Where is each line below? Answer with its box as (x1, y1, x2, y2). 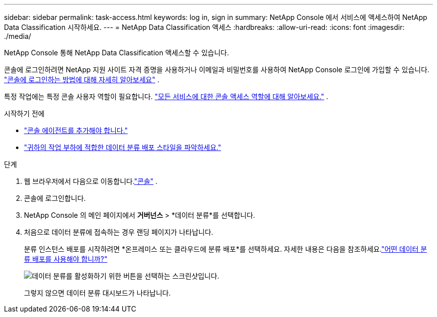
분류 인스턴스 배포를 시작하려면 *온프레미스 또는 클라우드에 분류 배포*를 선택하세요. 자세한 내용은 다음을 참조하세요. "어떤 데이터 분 (24, 245, 427, 253)
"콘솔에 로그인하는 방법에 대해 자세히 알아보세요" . (4, 75, 160, 84)
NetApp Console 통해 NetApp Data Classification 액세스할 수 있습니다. (4, 48, 229, 57)
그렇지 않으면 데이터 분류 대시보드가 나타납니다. (24, 289, 171, 297)
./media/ (4, 32, 31, 40)
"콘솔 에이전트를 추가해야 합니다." (24, 126, 128, 135)
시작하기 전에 (4, 109, 45, 118)
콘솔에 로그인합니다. (24, 194, 86, 202)
